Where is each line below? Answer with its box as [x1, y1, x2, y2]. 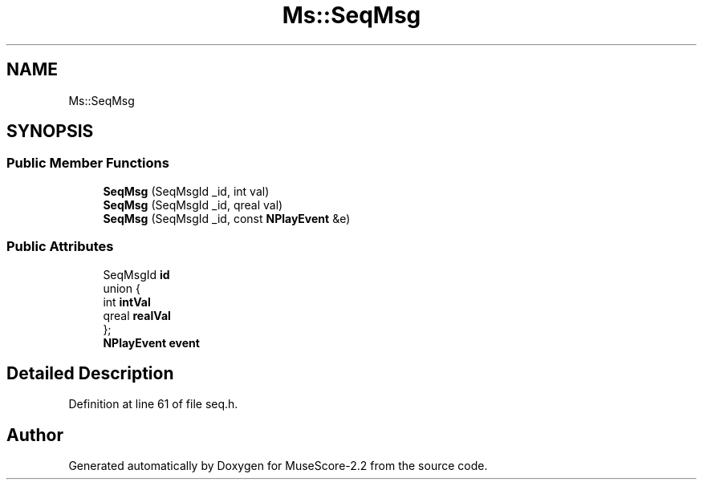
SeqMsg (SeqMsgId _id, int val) [103, 184, 270, 198]
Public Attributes [6, 238, 114, 255]
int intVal [103, 294, 151, 309]
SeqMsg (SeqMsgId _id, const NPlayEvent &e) [103, 211, 351, 225]
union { [103, 281, 140, 295]
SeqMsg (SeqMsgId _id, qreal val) [103, 197, 283, 212]
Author [6, 424, 63, 445]
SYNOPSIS [6, 121, 94, 142]
